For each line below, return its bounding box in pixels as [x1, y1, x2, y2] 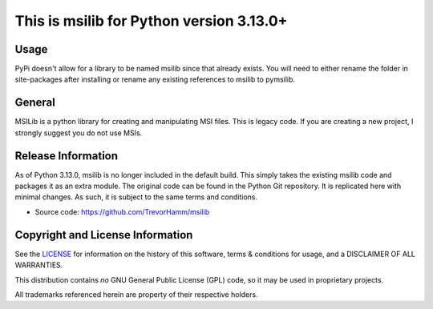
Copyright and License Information [14, 228, 193, 242]
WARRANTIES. [14, 260, 63, 270]
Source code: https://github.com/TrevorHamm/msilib [34, 207, 210, 216]
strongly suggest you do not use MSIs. [14, 128, 143, 138]
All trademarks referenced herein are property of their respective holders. [14, 289, 258, 299]
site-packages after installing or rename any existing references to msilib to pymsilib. [14, 74, 296, 84]
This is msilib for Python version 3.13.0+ [14, 12, 288, 30]
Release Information [14, 149, 119, 163]
